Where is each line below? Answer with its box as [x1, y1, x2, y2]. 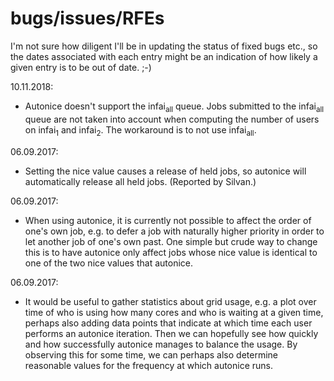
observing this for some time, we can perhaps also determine [24, 348, 278, 361]
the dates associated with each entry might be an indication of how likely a [10, 50, 318, 62]
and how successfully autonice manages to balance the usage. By [24, 338, 298, 350]
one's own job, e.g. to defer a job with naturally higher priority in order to [24, 225, 325, 237]
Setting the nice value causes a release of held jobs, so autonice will [24, 165, 307, 177]
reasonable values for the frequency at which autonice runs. [24, 359, 274, 371]
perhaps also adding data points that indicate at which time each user [24, 317, 313, 329]
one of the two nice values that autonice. [24, 257, 194, 269]
